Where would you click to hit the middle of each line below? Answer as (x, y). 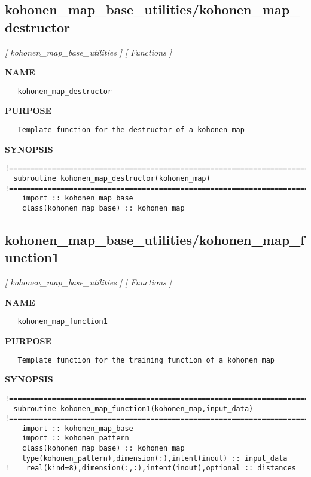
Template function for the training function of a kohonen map (146, 360)
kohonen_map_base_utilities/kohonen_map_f (155, 239)
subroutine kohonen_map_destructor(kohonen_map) (112, 178)
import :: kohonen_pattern (75, 438)
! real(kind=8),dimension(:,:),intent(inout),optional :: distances (150, 468)
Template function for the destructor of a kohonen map (131, 130)
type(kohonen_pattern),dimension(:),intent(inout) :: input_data (155, 458)
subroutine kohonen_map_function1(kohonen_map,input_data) (133, 408)
